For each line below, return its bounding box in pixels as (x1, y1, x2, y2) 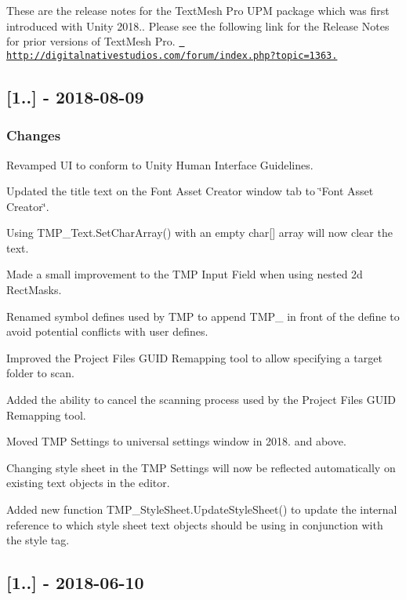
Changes (6, 125, 61, 145)
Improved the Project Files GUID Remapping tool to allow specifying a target (6, 349, 382, 365)
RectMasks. (6, 282, 62, 298)
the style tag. (6, 532, 70, 548)
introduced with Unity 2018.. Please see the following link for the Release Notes (6, 17, 390, 34)
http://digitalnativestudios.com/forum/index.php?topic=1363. (6, 49, 338, 61)
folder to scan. (6, 365, 74, 381)
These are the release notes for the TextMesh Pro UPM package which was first (6, 2, 390, 18)
